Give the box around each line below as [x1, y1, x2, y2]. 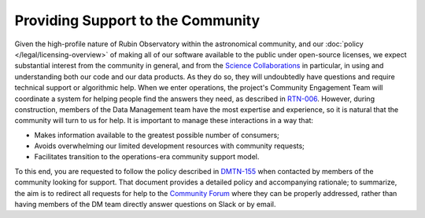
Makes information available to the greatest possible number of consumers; [34, 130, 279, 140]
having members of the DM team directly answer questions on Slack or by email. [14, 200, 276, 209]
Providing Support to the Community [14, 12, 260, 29]
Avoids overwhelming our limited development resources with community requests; [34, 141, 305, 151]
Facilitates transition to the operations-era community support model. [34, 152, 260, 162]
